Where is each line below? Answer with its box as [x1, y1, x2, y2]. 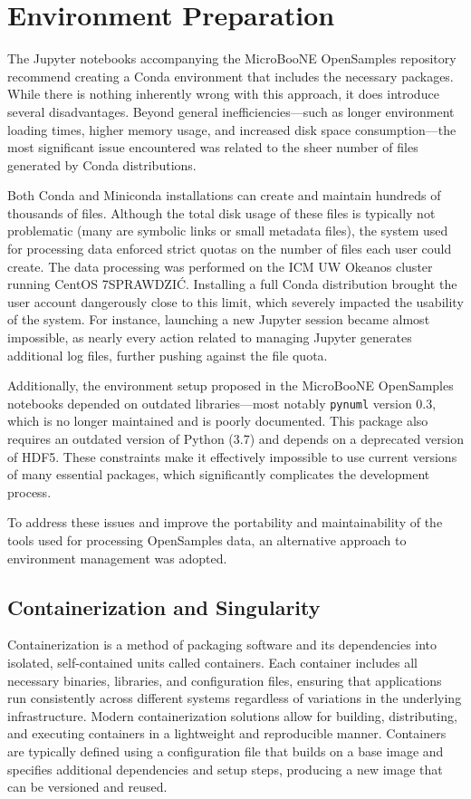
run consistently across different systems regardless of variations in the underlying [7, 688, 462, 708]
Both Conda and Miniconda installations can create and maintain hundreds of [7, 186, 441, 205]
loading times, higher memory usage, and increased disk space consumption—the [7, 120, 457, 139]
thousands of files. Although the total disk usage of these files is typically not [7, 203, 436, 222]
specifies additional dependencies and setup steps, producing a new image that [7, 759, 443, 778]
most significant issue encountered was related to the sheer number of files [7, 138, 418, 157]
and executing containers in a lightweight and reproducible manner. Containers [7, 724, 447, 743]
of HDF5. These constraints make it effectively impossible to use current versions [7, 447, 457, 466]
